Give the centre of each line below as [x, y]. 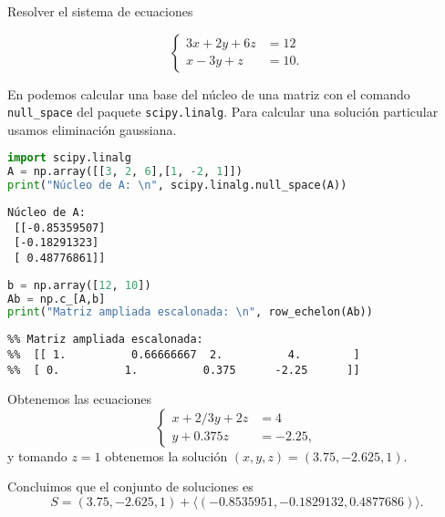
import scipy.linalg [70, 158]
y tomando [37, 455]
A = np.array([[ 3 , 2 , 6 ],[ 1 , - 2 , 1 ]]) [125, 172]
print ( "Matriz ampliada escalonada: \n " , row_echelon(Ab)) [190, 312]
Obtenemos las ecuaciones [80, 399]
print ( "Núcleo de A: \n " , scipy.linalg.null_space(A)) [177, 186]
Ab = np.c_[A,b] [57, 299]
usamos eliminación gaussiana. [92, 129]
